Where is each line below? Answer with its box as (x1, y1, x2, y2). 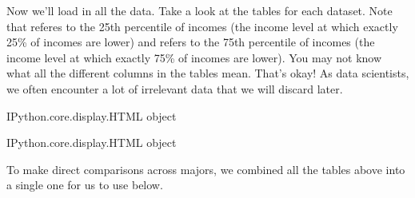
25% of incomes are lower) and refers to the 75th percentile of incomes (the (6, 34, 375, 50)
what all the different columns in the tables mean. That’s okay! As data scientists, (6, 65, 409, 81)
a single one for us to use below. (6, 176, 163, 193)
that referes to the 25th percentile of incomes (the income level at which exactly (6, 18, 398, 34)
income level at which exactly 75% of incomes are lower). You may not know (6, 49, 382, 65)
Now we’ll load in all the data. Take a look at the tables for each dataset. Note (6, 2, 393, 18)
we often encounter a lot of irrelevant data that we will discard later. (6, 80, 343, 97)
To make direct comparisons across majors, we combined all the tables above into (6, 160, 405, 177)
